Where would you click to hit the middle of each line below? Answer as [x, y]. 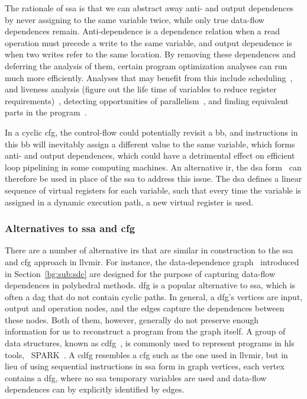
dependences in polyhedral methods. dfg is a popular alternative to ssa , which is [150, 285]
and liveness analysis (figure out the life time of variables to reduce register [141, 89]
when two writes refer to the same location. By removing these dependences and [150, 54]
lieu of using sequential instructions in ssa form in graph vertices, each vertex [145, 366]
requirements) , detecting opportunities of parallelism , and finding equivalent [147, 100]
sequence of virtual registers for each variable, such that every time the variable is [153, 190]
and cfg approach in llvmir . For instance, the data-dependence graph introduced [152, 261]
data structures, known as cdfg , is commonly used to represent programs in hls [150, 343]
